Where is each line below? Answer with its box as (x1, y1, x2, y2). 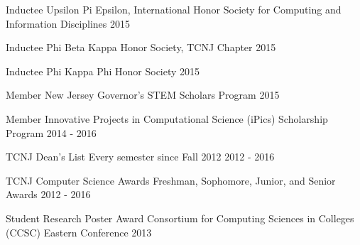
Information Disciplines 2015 (6, 16, 131, 31)
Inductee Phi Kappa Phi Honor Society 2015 (6, 63, 200, 78)
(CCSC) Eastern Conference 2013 (6, 224, 152, 239)
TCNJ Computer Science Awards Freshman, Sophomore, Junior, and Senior (6, 173, 336, 187)
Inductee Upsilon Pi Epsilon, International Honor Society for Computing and (6, 2, 342, 16)
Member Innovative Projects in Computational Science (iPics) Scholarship (6, 111, 328, 126)
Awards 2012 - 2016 (6, 187, 91, 202)
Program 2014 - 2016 (6, 125, 97, 140)
